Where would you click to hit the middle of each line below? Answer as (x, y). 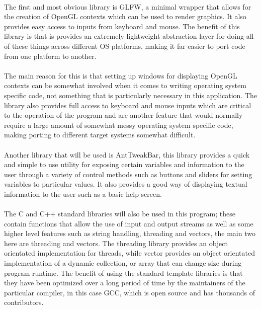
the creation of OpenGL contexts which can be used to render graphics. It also (125, 16)
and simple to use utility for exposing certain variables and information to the (124, 164)
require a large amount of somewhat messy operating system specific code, (119, 125)
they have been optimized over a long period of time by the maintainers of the (125, 283)
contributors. (24, 302)
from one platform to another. (50, 56)
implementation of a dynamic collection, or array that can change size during (123, 263)
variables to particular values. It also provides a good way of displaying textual (126, 184)
